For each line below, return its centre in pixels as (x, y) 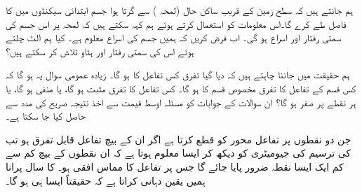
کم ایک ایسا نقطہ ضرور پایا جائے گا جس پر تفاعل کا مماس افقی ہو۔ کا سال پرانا (175, 166)
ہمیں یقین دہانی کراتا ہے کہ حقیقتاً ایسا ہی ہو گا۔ (106, 180)
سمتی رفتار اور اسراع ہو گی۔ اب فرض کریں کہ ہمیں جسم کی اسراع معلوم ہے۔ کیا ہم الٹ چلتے (174, 37)
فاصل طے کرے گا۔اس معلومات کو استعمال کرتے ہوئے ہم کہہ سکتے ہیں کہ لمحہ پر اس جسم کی (176, 23)
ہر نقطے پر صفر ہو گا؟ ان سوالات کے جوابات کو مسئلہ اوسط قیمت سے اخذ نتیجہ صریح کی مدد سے (181, 102)
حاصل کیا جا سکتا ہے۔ (46, 116)
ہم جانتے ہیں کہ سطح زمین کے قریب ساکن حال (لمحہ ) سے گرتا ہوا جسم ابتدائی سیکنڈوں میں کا (180, 10)
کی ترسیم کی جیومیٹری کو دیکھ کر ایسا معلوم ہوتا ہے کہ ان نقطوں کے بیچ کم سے (179, 153)
